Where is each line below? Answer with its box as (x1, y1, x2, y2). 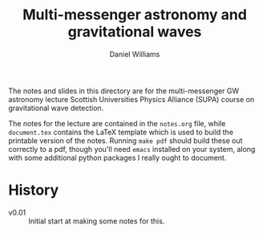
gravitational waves (67, 23, 202, 41)
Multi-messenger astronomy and (22, 6, 247, 24)
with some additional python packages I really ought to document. (8, 153, 227, 162)
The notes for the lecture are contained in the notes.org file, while (8, 118, 226, 128)
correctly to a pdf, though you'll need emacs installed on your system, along (8, 144, 256, 154)
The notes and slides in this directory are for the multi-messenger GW (8, 86, 240, 96)
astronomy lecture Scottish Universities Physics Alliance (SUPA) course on (8, 94, 255, 104)
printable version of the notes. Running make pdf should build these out (8, 135, 243, 146)
